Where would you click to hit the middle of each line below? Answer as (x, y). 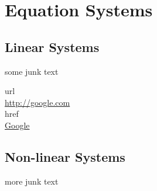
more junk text (32, 181)
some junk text (32, 71)
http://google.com (37, 102)
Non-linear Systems (65, 156)
